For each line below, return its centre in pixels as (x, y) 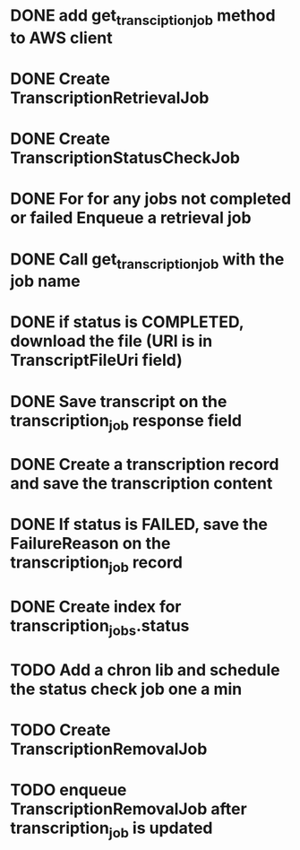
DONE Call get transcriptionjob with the (147, 260)
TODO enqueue (69, 790)
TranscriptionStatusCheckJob (125, 158)
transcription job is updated (111, 829)
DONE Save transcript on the (119, 401)
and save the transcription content (141, 484)
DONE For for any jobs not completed (151, 199)
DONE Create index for (96, 607)
